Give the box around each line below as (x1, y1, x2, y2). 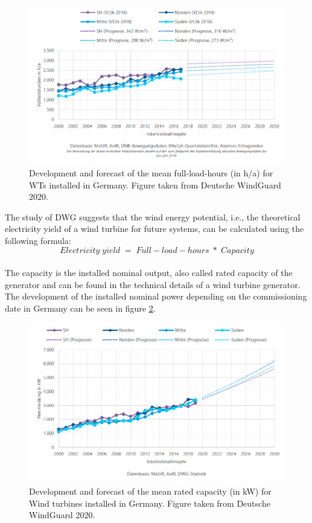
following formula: (5, 234, 71, 246)
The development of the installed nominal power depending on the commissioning (5, 290, 307, 303)
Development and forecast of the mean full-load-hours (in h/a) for (29, 166, 273, 179)
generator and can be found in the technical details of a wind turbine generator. (5, 278, 301, 290)
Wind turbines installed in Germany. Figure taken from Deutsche (29, 496, 270, 509)
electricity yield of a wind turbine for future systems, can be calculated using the (5, 222, 304, 235)
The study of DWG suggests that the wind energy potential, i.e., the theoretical (5, 210, 301, 223)
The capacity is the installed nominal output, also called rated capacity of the (5, 266, 293, 279)
